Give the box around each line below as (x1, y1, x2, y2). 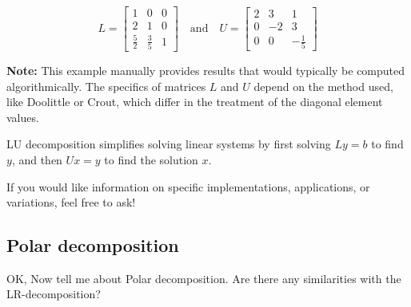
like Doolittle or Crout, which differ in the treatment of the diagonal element (6, 93, 383, 110)
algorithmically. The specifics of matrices (6, 77, 206, 94)
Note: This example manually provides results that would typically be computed (6, 61, 405, 78)
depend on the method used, (253, 77, 393, 94)
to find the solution (104, 151, 198, 167)
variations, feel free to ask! (6, 194, 136, 211)
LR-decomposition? (6, 285, 101, 302)
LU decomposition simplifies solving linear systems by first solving (6, 136, 331, 152)
